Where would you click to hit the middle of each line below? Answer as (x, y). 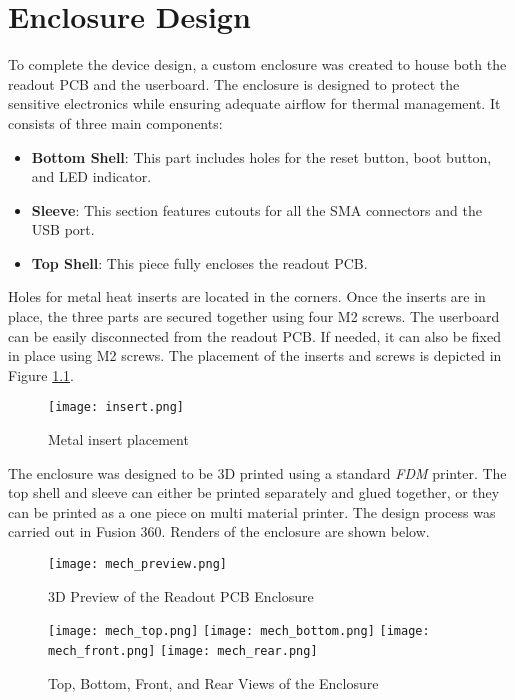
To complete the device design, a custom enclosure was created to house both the (257, 64)
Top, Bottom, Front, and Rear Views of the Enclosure (213, 682)
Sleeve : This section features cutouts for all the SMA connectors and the (256, 209)
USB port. (63, 229)
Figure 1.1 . (41, 374)
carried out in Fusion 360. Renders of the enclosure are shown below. (219, 531)
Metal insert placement (118, 439)
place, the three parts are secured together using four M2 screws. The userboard (254, 316)
